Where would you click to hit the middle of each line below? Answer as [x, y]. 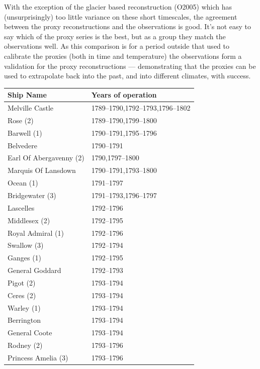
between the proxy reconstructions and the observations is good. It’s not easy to [128, 26]
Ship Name [27, 95]
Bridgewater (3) [32, 195]
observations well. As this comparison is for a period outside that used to [117, 46]
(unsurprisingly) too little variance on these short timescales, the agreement [121, 16]
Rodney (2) [25, 345]
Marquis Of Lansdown [42, 170]
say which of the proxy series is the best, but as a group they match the [115, 36]
